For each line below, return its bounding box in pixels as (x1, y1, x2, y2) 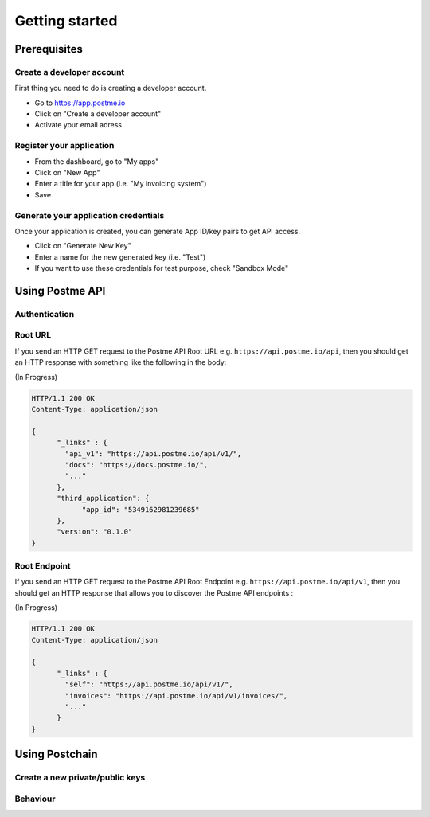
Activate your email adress (34, 120, 123, 130)
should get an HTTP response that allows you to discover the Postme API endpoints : (14, 588, 294, 597)
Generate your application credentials (14, 209, 165, 221)
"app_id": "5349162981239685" (81, 505, 200, 514)
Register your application (14, 140, 115, 151)
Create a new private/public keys (14, 772, 146, 784)
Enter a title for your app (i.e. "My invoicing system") (34, 179, 207, 189)
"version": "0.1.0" (57, 527, 133, 537)
